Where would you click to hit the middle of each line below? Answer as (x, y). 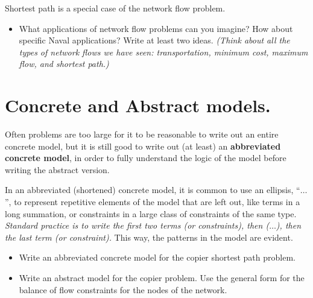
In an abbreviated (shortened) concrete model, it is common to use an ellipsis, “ (153, 190)
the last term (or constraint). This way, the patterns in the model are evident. (149, 237)
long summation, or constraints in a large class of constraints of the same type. (151, 213)
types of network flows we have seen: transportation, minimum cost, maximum (163, 52)
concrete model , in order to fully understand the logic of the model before (146, 158)
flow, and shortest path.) (64, 64)
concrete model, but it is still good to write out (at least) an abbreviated (143, 146)
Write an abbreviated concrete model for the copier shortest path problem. (157, 257)
